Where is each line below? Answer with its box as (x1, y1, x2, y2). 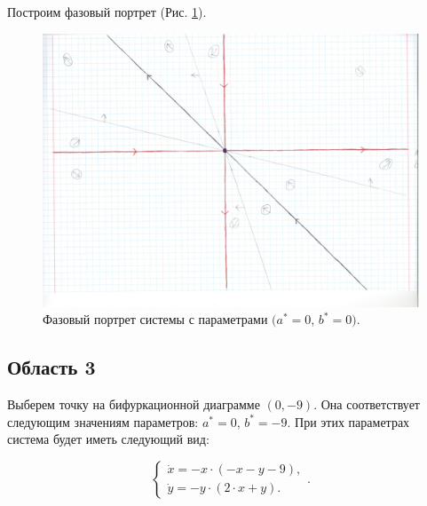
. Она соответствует (313, 395, 420, 414)
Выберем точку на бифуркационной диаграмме (7, 395, 260, 414)
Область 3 (7, 353, 96, 381)
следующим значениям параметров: (7, 412, 199, 431)
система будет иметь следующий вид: (7, 430, 210, 448)
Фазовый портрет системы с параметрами (43, 310, 268, 328)
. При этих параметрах (287, 412, 410, 431)
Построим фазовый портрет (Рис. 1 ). (7, 3, 207, 20)
